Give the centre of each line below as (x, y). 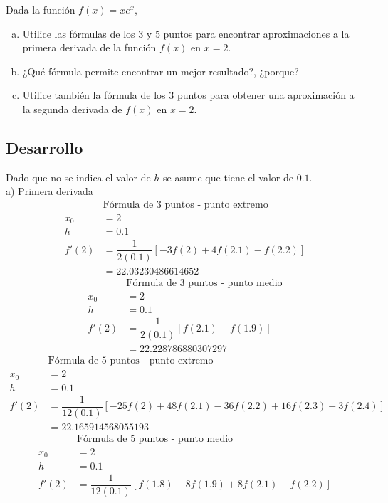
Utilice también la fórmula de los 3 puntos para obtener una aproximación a (188, 95)
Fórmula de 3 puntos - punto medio (204, 283)
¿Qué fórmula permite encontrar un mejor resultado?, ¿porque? (161, 71)
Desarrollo (44, 147)
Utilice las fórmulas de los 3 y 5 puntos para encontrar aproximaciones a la (186, 33)
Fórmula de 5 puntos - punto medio (155, 439)
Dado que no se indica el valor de (78, 177)
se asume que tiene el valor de (229, 177)
